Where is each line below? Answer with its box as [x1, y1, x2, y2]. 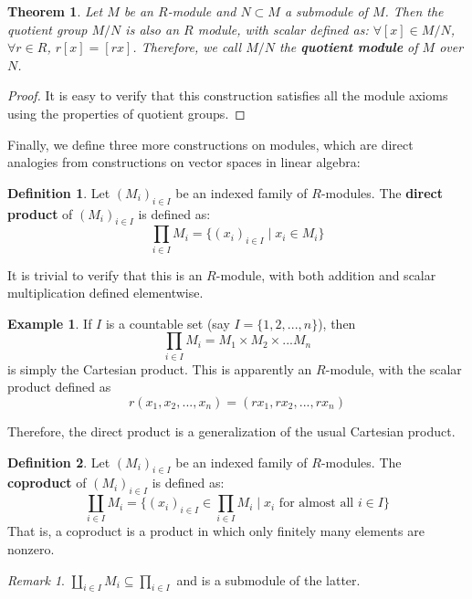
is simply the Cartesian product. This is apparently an [7, 359, 312, 378]
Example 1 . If [7, 313, 92, 332]
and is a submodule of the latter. [176, 570, 361, 589]
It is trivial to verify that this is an [7, 265, 203, 284]
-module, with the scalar [325, 359, 462, 378]
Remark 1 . [7, 570, 65, 589]
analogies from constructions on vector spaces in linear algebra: [7, 152, 361, 172]
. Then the [384, 2, 444, 20]
